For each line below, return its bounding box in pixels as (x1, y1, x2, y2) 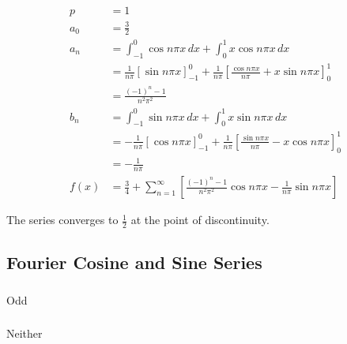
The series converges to (6, 211, 119, 228)
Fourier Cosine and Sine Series (6, 250, 262, 275)
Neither (6, 325, 43, 342)
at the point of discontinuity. (130, 211, 270, 228)
